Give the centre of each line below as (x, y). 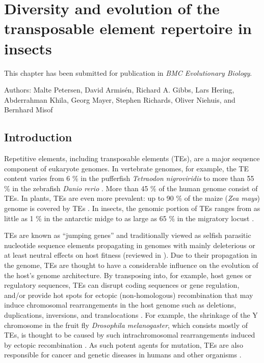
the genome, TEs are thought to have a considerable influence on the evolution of (131, 265)
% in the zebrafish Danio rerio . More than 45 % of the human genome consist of (131, 188)
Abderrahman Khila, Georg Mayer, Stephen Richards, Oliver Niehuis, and (120, 99)
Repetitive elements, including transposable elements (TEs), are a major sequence (132, 158)
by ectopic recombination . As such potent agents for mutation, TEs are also (124, 344)
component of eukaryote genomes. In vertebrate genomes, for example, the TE (126, 168)
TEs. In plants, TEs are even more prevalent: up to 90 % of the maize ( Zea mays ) (132, 198)
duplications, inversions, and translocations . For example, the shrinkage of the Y (131, 314)
